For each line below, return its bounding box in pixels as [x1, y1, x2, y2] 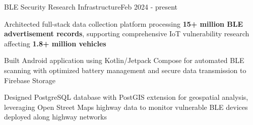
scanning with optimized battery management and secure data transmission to [4, 65, 246, 75]
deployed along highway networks [4, 111, 107, 122]
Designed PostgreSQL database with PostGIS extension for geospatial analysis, [4, 92, 248, 102]
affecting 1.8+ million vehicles [4, 38, 106, 48]
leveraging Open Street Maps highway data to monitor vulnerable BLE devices [4, 101, 248, 112]
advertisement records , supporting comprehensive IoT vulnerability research [4, 28, 249, 39]
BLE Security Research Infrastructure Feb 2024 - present [4, 2, 178, 12]
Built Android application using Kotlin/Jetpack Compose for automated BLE [4, 55, 244, 66]
